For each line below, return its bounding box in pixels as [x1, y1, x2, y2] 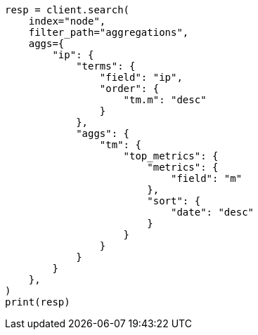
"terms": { [76, 60, 136, 72]
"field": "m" [171, 173, 243, 184]
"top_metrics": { [123, 150, 219, 162]
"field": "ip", [99, 72, 183, 83]
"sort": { [147, 195, 201, 206]
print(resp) [5, 296, 70, 308]
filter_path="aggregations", [28, 27, 189, 38]
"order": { [99, 83, 160, 94]
